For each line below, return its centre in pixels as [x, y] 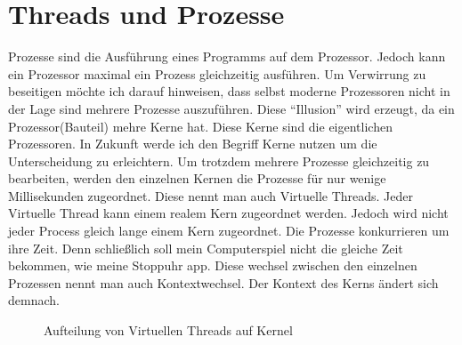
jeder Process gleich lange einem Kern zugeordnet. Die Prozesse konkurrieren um [229, 231]
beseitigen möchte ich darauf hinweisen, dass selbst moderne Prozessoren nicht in [229, 91]
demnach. [34, 300]
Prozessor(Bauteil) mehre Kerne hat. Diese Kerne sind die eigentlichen [200, 126]
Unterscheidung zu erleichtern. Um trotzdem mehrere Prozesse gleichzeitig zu [219, 160]
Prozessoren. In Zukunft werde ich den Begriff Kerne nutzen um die [193, 144]
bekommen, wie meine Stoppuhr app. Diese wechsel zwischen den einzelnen [213, 265]
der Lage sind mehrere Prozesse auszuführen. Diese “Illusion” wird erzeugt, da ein [231, 108]
